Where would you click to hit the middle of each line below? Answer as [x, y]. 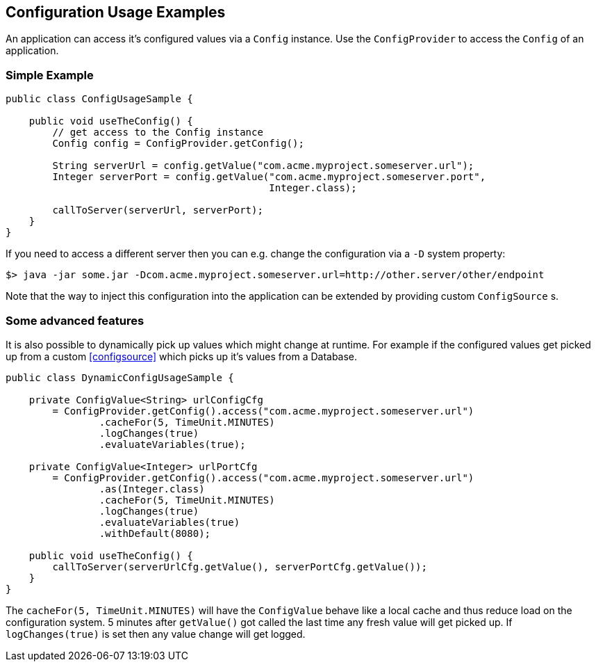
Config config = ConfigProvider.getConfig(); [178, 144]
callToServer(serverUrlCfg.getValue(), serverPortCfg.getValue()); [240, 566]
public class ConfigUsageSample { [99, 99]
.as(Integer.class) [152, 489]
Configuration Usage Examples [116, 12]
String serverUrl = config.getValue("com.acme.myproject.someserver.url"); [263, 166]
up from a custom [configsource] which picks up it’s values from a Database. [182, 356]
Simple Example [50, 75]
